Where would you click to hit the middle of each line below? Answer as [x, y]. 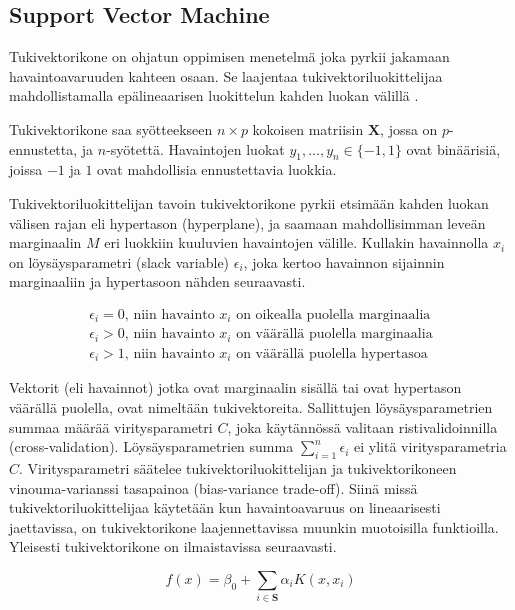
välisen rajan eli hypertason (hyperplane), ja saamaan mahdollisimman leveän [247, 222]
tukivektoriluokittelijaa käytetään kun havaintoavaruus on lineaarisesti [225, 507]
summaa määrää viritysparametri [111, 426]
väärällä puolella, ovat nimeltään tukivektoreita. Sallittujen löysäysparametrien [251, 406]
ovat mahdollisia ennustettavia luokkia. [217, 169]
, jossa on [409, 128]
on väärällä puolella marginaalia [334, 334]
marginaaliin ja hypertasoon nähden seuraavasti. [157, 281]
